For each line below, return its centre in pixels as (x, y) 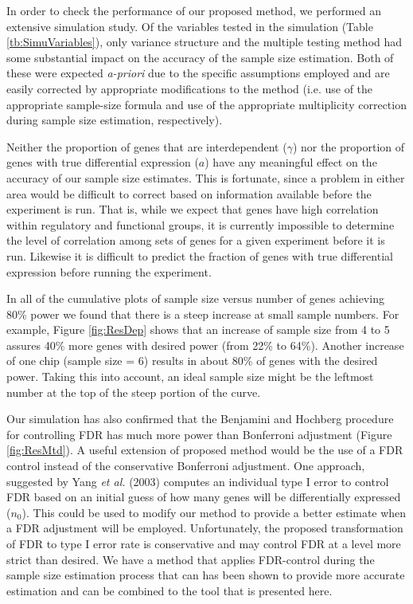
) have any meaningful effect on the (291, 162)
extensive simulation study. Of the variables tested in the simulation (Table (190, 26)
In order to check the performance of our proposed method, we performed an (194, 10)
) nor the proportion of (349, 146)
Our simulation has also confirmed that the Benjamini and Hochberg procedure (200, 419)
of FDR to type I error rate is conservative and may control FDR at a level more (204, 543)
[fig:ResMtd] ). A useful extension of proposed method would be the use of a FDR (205, 450)
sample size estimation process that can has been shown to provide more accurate (206, 575)
